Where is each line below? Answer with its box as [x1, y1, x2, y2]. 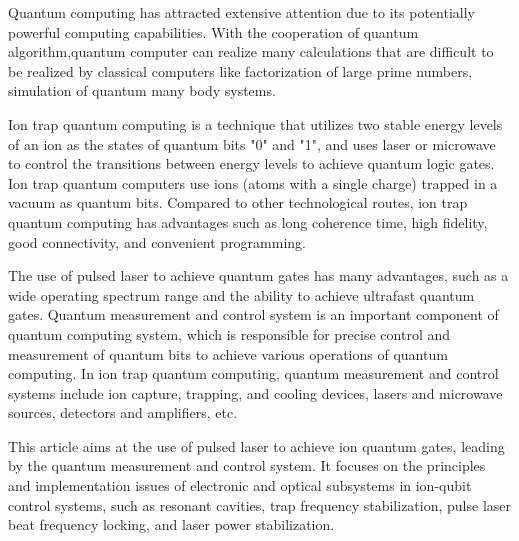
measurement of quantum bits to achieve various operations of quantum [8, 343, 448, 364]
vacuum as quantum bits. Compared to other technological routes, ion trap [8, 192, 468, 213]
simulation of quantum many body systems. [8, 80, 276, 101]
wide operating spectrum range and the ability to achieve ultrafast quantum [8, 284, 475, 305]
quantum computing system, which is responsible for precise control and [8, 323, 451, 344]
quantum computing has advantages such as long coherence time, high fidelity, [8, 211, 488, 232]
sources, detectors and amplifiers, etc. [8, 402, 238, 423]
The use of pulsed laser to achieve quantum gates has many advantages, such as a [8, 265, 509, 286]
